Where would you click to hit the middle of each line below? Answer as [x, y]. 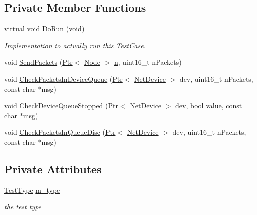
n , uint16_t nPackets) [148, 62]
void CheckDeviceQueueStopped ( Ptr [61, 105]
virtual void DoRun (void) [44, 28]
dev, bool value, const [209, 105]
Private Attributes [53, 169]
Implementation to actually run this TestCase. [75, 45]
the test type [23, 207]
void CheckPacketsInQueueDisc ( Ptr [60, 132]
